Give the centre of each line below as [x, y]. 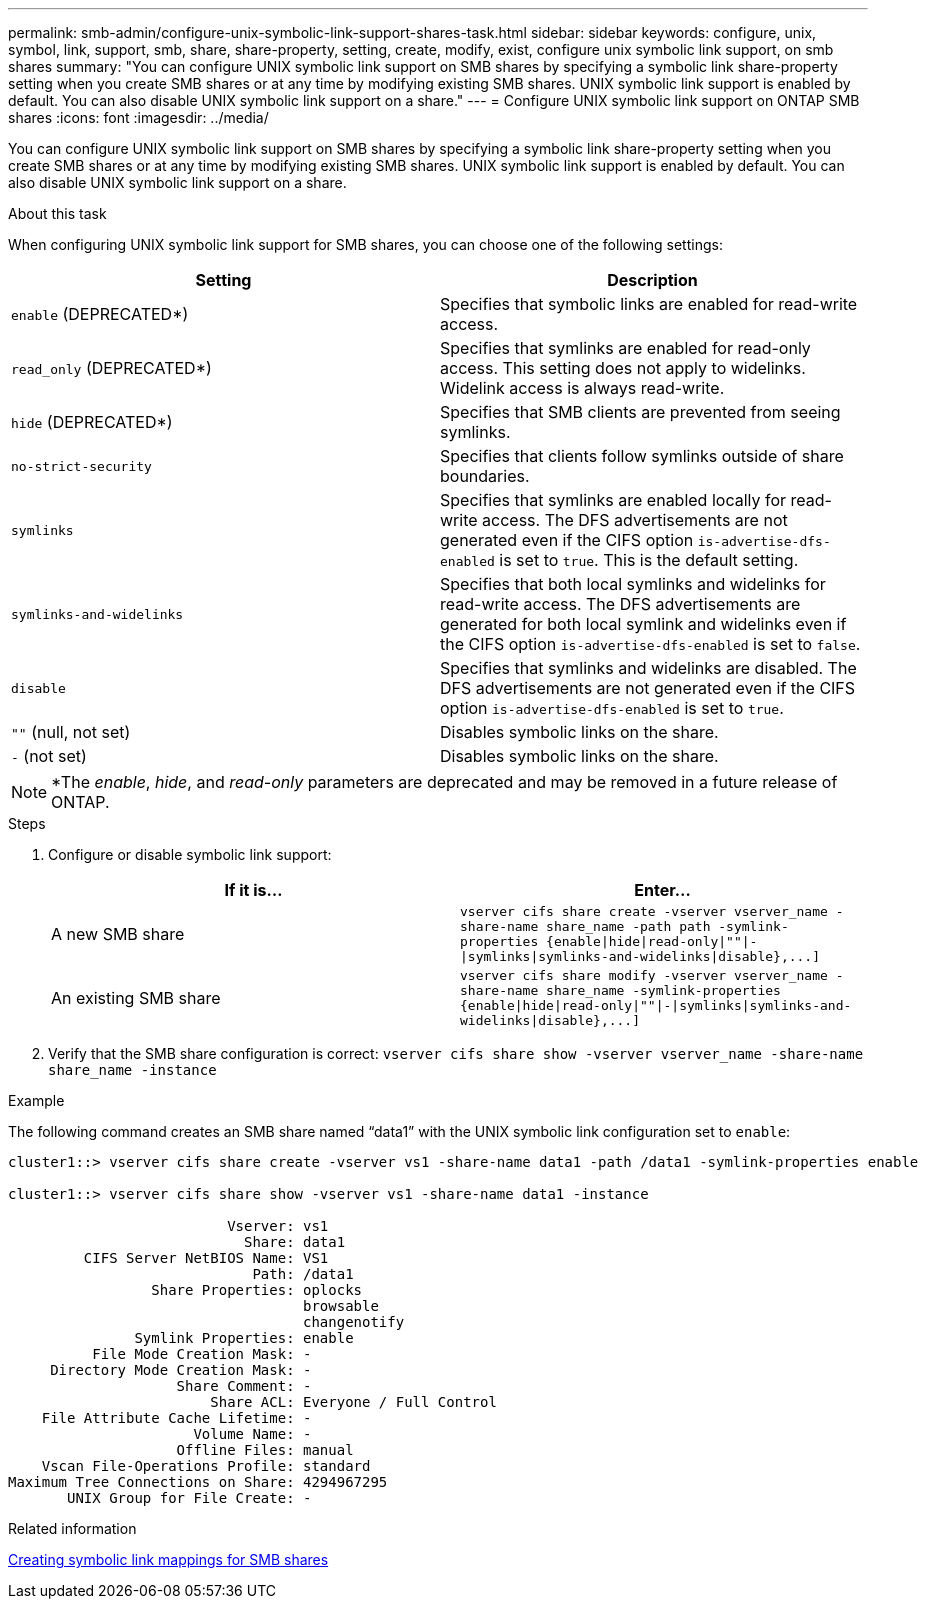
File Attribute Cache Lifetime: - [176, 1418]
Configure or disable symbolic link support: [190, 854]
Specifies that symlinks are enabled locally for [613, 500]
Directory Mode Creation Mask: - [181, 1370]
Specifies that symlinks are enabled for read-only [625, 348]
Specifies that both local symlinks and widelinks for [633, 584]
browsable [341, 1306]
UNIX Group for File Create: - [189, 1498]
